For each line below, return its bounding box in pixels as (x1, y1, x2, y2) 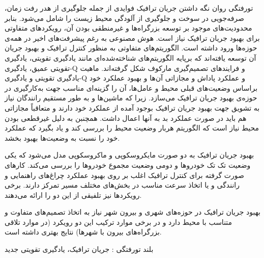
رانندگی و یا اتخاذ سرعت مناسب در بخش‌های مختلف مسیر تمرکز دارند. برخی (5, 179, 240, 190)
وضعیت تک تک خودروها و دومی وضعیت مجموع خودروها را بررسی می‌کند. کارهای (5, 159, 251, 170)
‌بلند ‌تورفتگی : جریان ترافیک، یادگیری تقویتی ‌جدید (5, 244, 154, 254)
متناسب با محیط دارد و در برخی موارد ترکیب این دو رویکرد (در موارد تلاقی (5, 216, 232, 227)
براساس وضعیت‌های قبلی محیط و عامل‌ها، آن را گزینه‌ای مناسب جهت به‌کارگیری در (5, 82, 258, 93)
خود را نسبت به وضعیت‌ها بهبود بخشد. (5, 132, 120, 143)
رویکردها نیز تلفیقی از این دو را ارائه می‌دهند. (5, 189, 142, 200)
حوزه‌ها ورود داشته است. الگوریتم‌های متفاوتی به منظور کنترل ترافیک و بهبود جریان (5, 42, 257, 53)
